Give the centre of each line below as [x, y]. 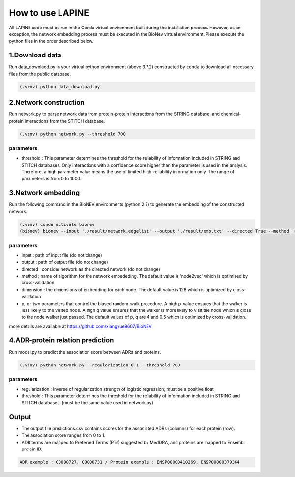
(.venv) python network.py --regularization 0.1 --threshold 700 [100, 365]
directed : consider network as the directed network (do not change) [91, 269]
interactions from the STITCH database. [65, 121]
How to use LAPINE [49, 13]
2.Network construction [47, 102]
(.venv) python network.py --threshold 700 [73, 134]
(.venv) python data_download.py [60, 87]
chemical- [231, 114]
